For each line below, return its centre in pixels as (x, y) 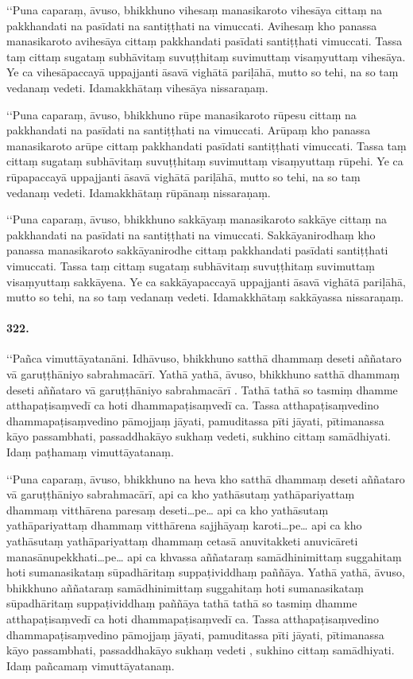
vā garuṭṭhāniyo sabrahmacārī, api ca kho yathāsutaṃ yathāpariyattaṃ (181, 494)
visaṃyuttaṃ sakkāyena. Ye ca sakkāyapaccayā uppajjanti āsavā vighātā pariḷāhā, (206, 281)
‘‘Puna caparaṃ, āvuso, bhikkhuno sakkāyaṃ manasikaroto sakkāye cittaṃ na (197, 219)
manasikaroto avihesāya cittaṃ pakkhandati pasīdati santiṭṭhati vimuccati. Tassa (205, 41)
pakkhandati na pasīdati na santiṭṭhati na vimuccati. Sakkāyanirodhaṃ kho (191, 234)
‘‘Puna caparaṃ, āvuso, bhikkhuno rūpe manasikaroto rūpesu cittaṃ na (181, 114)
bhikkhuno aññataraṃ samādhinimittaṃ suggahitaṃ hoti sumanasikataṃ (185, 587)
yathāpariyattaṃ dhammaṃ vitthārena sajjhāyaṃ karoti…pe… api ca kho (184, 525)
